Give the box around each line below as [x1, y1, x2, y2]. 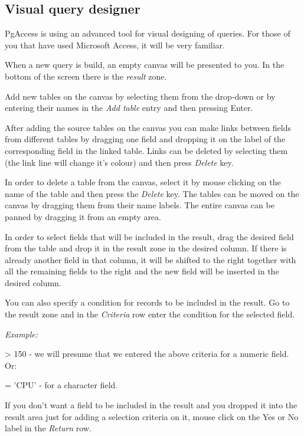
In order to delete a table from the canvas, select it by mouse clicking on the [5, 176, 281, 188]
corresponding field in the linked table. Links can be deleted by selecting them [5, 144, 288, 156]
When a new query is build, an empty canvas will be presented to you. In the [5, 58, 285, 71]
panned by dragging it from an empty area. [5, 210, 161, 222]
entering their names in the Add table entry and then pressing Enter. [5, 101, 253, 114]
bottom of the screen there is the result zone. [5, 70, 167, 82]
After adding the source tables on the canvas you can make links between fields [5, 121, 291, 133]
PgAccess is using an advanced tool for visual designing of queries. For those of [5, 27, 290, 40]
